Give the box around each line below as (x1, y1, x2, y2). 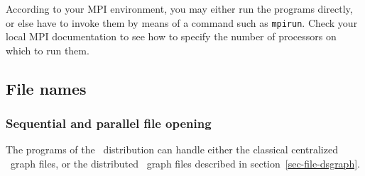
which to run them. (6, 42, 89, 57)
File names (6, 77, 87, 99)
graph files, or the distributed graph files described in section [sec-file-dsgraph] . (10, 156, 360, 171)
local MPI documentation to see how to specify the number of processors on (6, 29, 337, 44)
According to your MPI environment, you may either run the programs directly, (6, 1, 353, 16)
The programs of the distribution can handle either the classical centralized (6, 142, 338, 157)
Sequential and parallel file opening (6, 115, 212, 132)
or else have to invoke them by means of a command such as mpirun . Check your (6, 15, 358, 30)
